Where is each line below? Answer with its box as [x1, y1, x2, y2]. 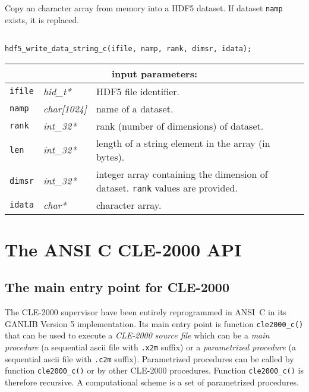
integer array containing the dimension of [96, 167, 268, 181]
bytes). [96, 149, 125, 164]
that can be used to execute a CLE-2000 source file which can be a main [5, 329, 270, 341]
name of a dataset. [96, 101, 174, 115]
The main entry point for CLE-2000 [5, 278, 229, 296]
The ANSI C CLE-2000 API [5, 237, 242, 261]
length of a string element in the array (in [96, 136, 270, 150]
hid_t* [43, 84, 71, 98]
